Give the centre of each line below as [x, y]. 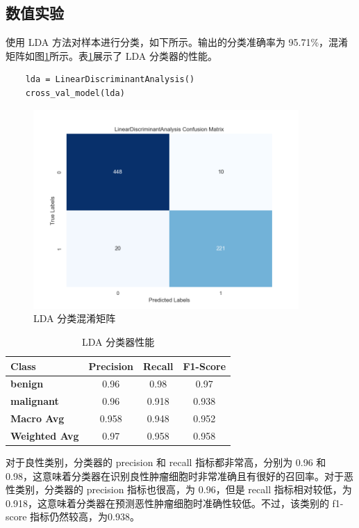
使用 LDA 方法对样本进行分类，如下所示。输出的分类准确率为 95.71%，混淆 [177, 42]
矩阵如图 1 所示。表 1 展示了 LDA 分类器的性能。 [111, 55]
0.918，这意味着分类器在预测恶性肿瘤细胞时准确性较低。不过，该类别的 [167, 503]
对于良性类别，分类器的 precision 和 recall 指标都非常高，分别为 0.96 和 [166, 462]
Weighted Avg [45, 435]
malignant [35, 401]
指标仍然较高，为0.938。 [85, 517]
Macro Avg [37, 418]
